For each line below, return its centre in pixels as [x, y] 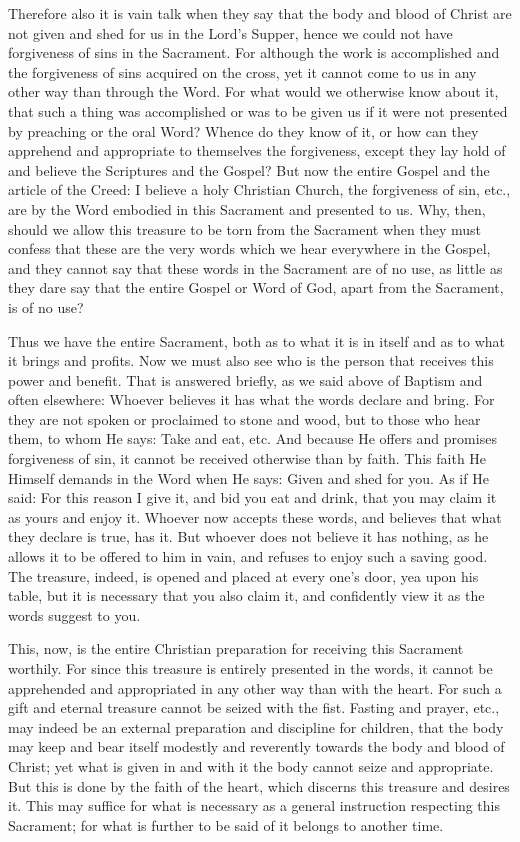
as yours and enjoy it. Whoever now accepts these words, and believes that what [255, 516]
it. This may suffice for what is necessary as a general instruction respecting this [254, 805]
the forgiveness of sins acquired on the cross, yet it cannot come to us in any [242, 71]
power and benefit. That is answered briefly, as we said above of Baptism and [245, 379]
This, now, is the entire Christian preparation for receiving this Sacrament [236, 648]
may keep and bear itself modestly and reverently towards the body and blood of [256, 746]
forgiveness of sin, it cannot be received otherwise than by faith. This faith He [247, 458]
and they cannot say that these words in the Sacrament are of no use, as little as [255, 267]
